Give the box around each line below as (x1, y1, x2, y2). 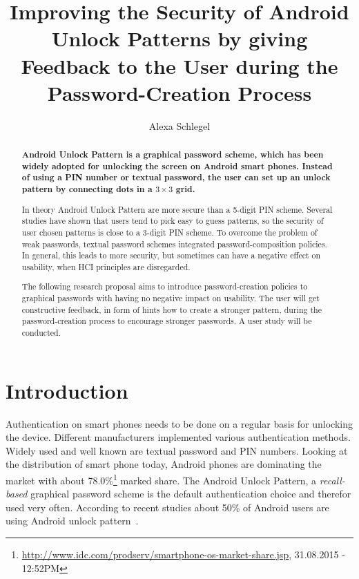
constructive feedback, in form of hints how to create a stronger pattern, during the (21, 303, 322, 315)
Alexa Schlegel (148, 118, 211, 133)
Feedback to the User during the (21, 51, 338, 79)
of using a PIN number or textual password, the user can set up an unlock (21, 171, 331, 184)
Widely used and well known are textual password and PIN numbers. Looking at (6, 443, 348, 457)
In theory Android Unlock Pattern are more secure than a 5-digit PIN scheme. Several (21, 203, 333, 215)
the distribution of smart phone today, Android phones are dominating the (6, 457, 322, 471)
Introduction (6, 376, 128, 404)
